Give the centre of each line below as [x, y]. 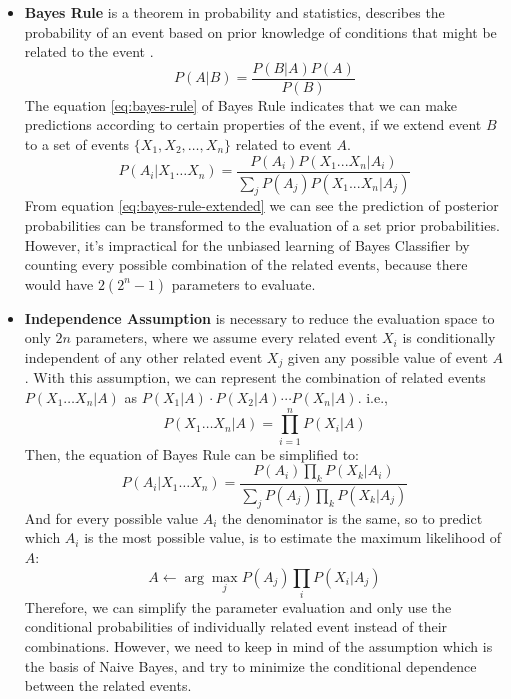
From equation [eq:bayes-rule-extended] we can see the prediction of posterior [261, 205]
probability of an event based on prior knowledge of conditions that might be [260, 31]
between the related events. [108, 685]
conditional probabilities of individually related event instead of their [236, 626]
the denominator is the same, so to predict [352, 517]
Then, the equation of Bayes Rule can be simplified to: [191, 453]
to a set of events [77, 144]
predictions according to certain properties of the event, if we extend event [253, 124]
